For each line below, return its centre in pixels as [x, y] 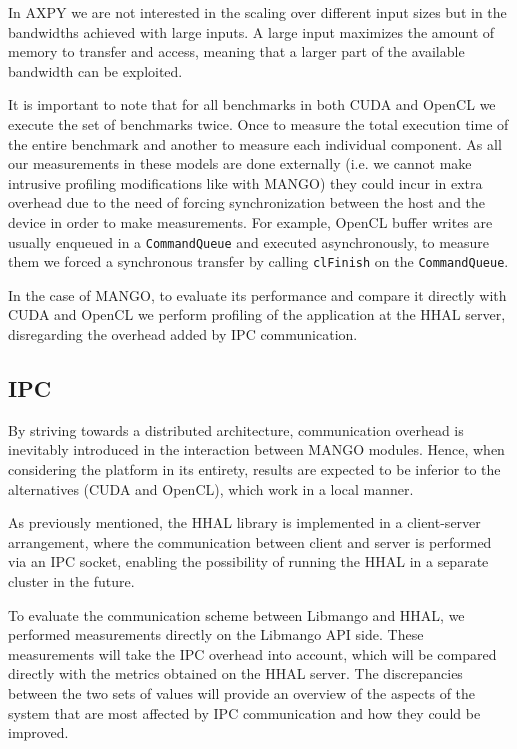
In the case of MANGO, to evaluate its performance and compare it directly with [257, 294]
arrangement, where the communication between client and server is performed [250, 541]
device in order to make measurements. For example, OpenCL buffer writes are [250, 221]
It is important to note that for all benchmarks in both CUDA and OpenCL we [252, 104]
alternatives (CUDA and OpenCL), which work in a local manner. [211, 488]
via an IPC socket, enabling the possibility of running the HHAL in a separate [248, 561]
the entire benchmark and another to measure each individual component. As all [255, 143]
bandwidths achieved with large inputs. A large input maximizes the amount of [251, 31]
